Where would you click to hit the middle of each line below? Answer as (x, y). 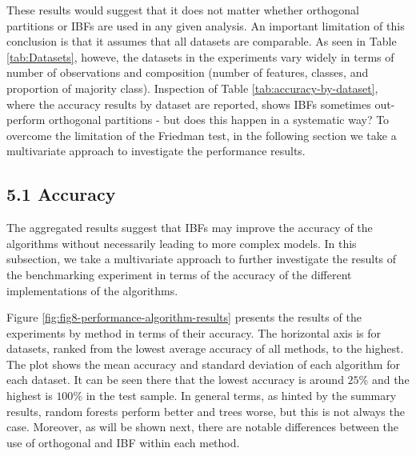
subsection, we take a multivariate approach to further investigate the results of (202, 259)
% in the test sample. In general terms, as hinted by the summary (235, 396)
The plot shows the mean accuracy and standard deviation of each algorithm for (203, 364)
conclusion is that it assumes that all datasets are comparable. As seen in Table (202, 41)
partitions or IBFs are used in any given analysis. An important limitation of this (206, 25)
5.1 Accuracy (61, 194)
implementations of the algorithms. (92, 290)
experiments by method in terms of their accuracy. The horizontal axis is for (194, 332)
